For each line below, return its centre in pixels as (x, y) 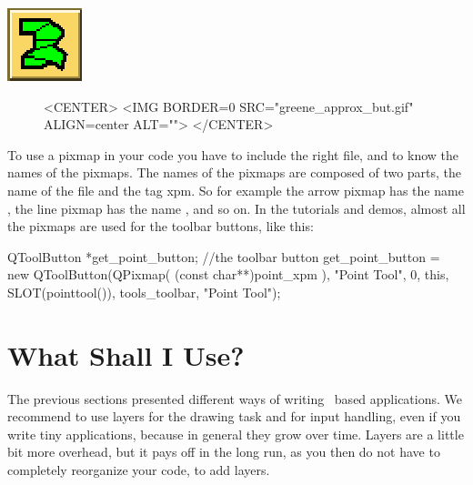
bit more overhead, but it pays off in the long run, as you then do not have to (224, 452)
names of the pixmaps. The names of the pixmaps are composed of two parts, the (235, 172)
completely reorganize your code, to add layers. (139, 470)
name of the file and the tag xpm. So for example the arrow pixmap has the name (236, 190)
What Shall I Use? (126, 354)
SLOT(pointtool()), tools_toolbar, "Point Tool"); (144, 292)
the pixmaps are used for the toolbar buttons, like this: (161, 226)
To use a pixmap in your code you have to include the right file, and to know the (233, 154)
